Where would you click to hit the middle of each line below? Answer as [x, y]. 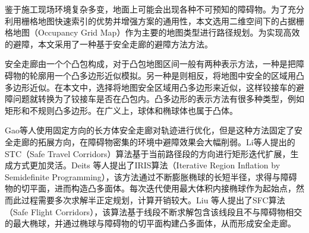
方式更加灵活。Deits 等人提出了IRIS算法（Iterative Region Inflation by [146, 165]
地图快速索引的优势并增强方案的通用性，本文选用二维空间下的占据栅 [171, 20]
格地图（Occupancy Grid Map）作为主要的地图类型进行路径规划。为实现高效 [152, 32]
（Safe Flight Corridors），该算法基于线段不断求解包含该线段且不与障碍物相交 [154, 211]
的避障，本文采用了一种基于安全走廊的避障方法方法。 [109, 44]
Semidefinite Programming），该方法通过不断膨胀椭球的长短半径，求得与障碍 [151, 176]
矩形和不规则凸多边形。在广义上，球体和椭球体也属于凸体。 [121, 110]
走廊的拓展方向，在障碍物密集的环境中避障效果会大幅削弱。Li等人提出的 [154, 141]
